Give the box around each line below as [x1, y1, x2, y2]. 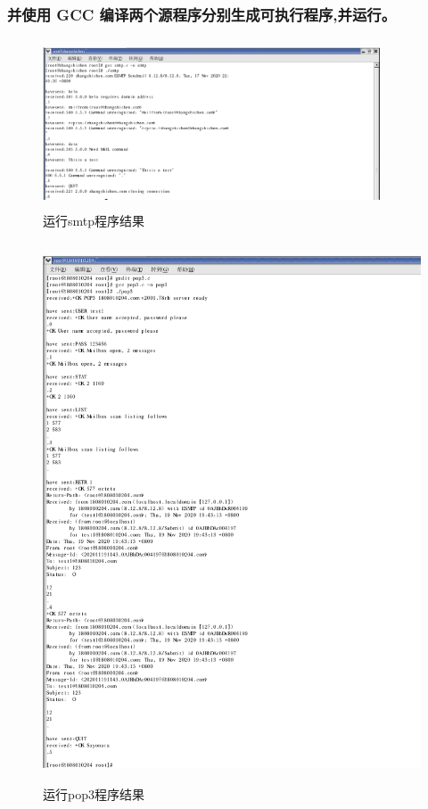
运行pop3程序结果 [43, 784, 144, 803]
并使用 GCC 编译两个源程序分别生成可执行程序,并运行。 [7, 3, 396, 25]
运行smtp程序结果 [43, 211, 145, 229]
